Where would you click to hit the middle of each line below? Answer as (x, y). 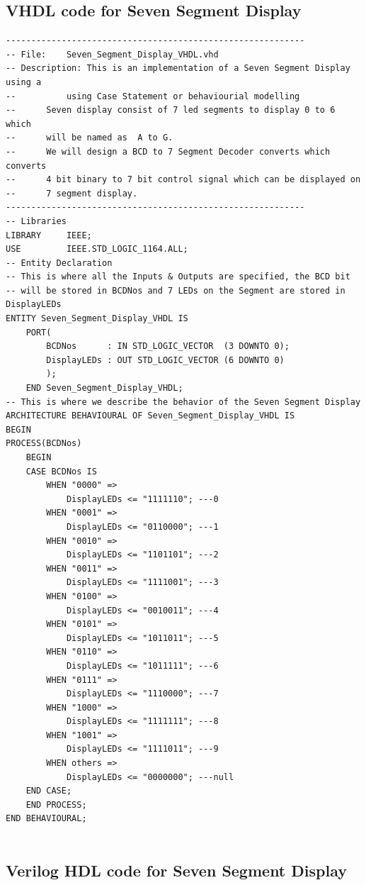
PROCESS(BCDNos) (44, 444)
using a (24, 82)
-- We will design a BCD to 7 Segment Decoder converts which (168, 151)
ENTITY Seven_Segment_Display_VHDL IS (97, 319)
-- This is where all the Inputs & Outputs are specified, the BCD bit (178, 277)
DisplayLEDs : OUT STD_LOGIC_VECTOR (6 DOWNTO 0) (165, 360)
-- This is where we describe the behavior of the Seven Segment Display (183, 402)
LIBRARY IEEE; (49, 235)
